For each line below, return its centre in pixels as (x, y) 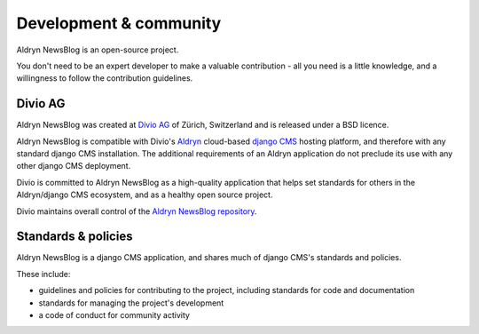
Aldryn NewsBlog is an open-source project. (98, 50)
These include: (43, 274)
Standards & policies (75, 237)
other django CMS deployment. (74, 166)
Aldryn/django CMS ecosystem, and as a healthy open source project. (145, 195)
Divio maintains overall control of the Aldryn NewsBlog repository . (137, 211)
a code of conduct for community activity (114, 315)
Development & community (119, 23)
